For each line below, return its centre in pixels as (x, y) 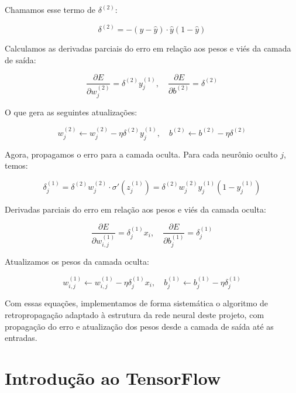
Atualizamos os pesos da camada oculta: (77, 262)
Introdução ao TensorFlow (113, 377)
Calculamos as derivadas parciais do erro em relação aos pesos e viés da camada (148, 48)
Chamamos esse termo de (50, 9)
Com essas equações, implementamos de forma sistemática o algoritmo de (137, 303)
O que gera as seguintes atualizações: (71, 112)
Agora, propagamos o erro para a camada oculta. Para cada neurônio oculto (141, 154)
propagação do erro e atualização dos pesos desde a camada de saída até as (139, 326)
